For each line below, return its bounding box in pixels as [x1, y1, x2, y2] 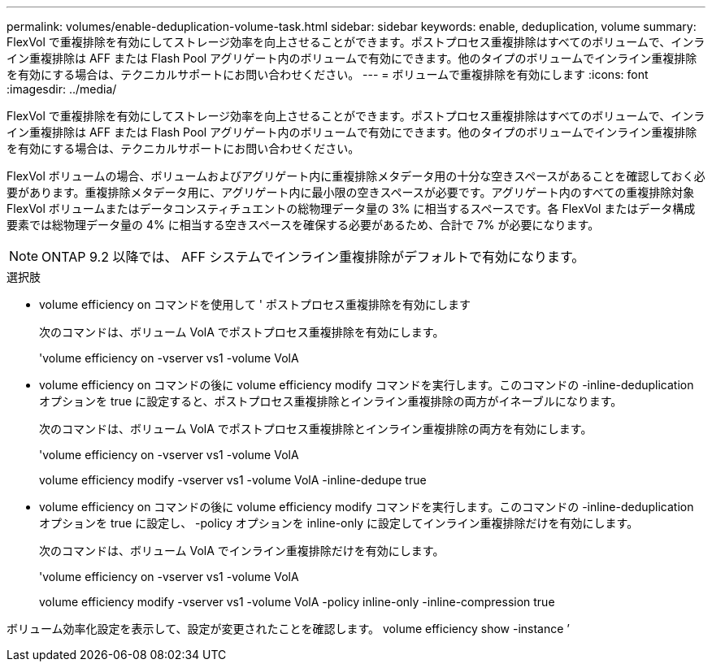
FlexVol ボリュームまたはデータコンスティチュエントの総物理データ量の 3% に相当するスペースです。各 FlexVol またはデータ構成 [7, 202, 696, 215]
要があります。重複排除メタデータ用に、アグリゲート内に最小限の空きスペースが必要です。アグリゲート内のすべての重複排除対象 [7, 185, 695, 199]
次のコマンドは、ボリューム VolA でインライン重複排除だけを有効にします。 [39, 544, 445, 557]
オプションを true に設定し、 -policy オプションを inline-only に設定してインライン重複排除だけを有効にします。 [39, 516, 639, 530]
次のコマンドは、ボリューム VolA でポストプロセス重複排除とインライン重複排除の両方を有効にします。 [39, 422, 593, 436]
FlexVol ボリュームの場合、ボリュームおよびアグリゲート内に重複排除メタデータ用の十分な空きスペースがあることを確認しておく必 [7, 169, 705, 183]
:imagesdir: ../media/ [7, 82, 117, 96]
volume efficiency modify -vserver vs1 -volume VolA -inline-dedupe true [39, 473, 427, 487]
